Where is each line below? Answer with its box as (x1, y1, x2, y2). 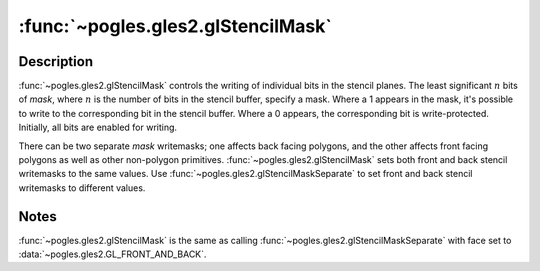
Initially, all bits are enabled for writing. (18, 121, 178, 134)
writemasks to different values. (18, 181, 146, 194)
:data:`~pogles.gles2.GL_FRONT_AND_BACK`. (18, 248, 207, 260)
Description (18, 53, 94, 70)
